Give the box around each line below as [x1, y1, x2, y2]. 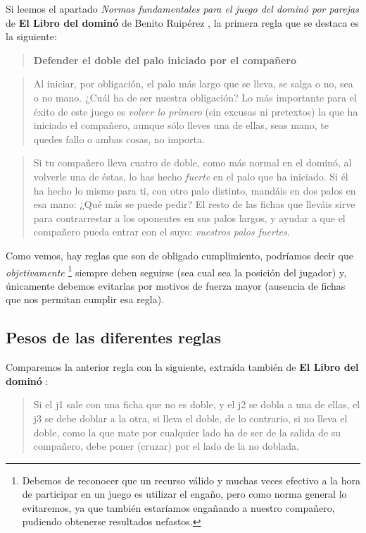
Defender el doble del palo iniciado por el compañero [33, 52, 296, 67]
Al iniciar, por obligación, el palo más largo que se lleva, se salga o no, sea [33, 76, 353, 91]
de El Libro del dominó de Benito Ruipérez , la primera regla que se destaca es [6, 15, 359, 30]
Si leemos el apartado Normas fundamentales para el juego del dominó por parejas [6, 1, 359, 16]
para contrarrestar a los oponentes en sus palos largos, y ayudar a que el [33, 210, 346, 225]
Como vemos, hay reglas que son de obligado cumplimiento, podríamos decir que [6, 247, 353, 262]
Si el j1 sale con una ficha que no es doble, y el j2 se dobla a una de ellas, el [33, 397, 360, 412]
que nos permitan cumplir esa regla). [6, 292, 165, 307]
